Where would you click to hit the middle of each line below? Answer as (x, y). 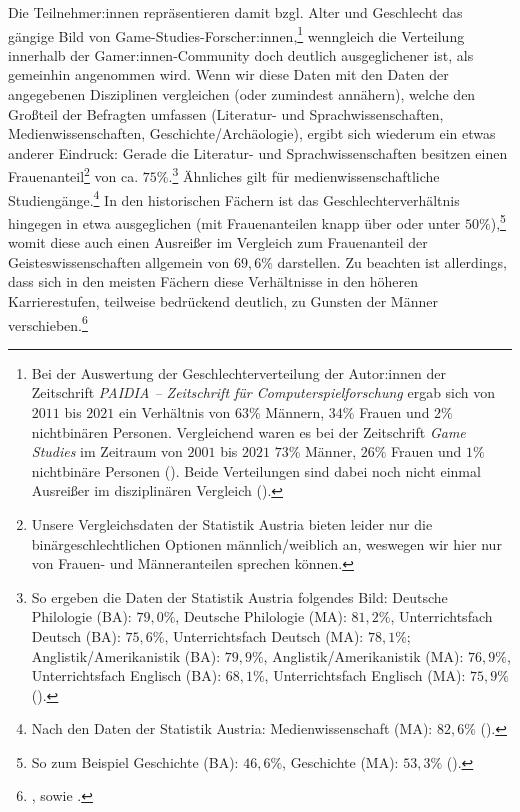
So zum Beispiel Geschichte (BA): (135, 761)
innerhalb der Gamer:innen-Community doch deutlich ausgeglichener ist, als (241, 54)
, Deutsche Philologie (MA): (261, 616)
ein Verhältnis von (174, 411)
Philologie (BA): (81, 616)
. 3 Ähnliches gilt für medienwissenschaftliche (304, 175)
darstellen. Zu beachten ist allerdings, (392, 261)
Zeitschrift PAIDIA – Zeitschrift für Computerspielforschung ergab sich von (263, 392)
